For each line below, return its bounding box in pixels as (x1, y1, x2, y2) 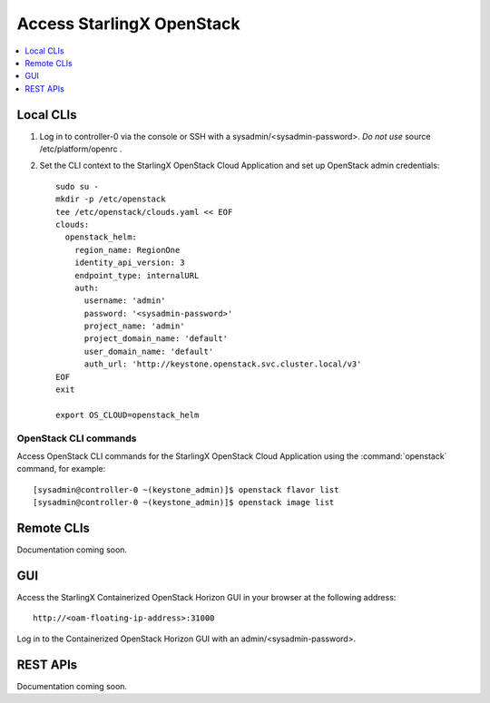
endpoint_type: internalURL (73, 270, 200, 280)
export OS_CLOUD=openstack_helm (55, 409, 200, 420)
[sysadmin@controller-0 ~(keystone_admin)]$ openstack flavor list (33, 484, 339, 494)
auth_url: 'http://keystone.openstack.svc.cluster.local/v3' (83, 359, 362, 369)
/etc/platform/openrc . (39, 143, 122, 154)
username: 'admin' (83, 296, 166, 306)
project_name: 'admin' (83, 321, 185, 331)
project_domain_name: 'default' (83, 334, 229, 344)
